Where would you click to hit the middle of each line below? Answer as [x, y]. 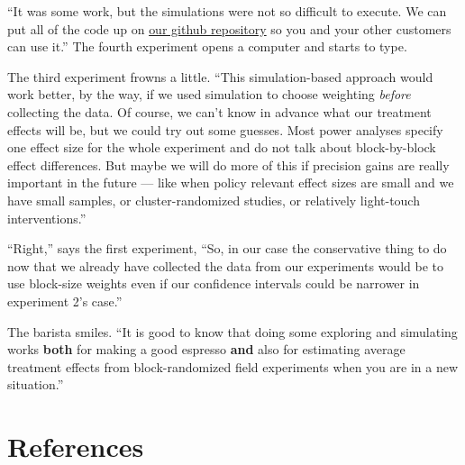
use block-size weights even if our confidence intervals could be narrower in [214, 283]
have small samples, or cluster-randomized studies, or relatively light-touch [214, 200]
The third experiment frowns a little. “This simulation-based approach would [220, 76]
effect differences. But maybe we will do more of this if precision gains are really [228, 164]
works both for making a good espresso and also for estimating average [206, 349]
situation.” [36, 384]
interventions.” [47, 218]
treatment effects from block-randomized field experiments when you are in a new [233, 366]
